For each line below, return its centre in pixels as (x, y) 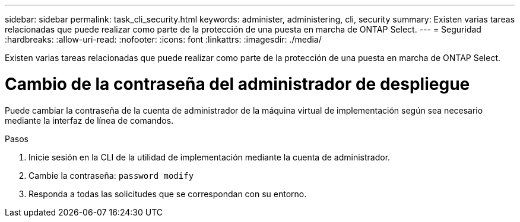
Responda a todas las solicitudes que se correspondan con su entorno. (168, 194)
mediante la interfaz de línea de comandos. (89, 120)
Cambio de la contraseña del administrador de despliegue (237, 84)
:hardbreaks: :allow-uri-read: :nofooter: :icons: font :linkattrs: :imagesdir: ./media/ (163, 39)
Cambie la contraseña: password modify (111, 175)
